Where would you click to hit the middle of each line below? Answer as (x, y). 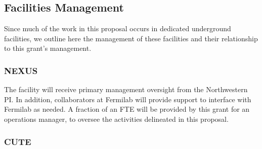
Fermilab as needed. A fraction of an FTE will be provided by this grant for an (127, 109)
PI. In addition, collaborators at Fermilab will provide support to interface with (128, 99)
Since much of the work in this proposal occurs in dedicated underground (118, 28)
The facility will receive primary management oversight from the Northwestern (126, 89)
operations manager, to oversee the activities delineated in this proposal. (116, 119)
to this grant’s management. (48, 48)
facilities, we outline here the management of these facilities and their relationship (131, 38)
